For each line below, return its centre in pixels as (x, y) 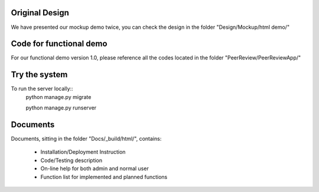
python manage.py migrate (58, 97)
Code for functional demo (59, 44)
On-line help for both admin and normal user (95, 168)
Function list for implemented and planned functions (104, 177)
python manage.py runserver (61, 108)
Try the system (39, 75)
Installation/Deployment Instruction (83, 152)
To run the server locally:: (42, 89)
